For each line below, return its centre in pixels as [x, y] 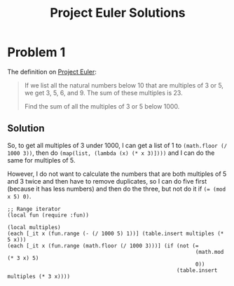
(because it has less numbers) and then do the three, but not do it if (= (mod [117, 189]
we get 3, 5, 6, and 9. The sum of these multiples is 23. [104, 93]
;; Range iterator [34, 209]
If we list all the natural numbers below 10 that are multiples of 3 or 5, [124, 85]
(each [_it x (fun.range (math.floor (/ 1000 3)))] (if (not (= [103, 246]
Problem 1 [36, 52]
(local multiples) [34, 227]
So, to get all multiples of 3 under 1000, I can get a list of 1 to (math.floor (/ [117, 145]
